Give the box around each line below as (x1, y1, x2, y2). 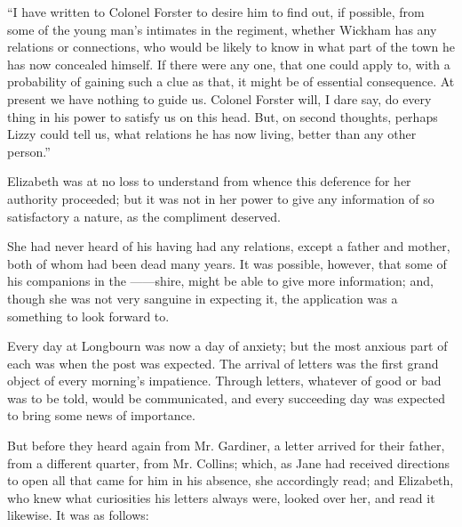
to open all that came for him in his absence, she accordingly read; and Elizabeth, (7, 471, 454, 490)
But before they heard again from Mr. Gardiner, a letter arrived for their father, (7, 436, 445, 455)
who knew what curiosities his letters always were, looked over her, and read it (7, 488, 435, 507)
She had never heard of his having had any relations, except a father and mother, (7, 237, 450, 255)
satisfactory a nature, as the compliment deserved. (7, 207, 282, 225)
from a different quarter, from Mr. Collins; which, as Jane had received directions (7, 453, 450, 472)
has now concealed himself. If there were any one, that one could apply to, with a (7, 54, 450, 73)
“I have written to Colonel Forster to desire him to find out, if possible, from (7, 3, 425, 20)
